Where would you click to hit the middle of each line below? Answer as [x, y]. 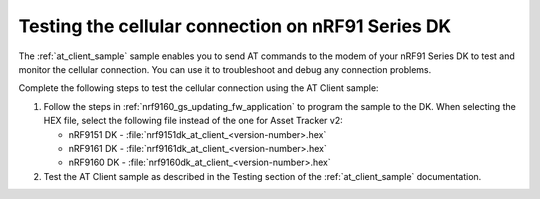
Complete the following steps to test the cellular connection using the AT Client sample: [198, 88]
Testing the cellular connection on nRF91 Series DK [235, 26]
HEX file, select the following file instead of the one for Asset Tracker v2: [193, 121]
